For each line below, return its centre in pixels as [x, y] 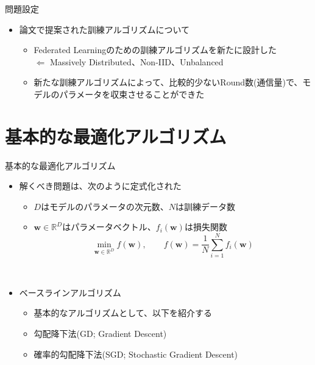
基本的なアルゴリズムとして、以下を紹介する [123, 313]
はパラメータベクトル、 [109, 227]
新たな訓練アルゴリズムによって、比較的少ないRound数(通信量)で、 [168, 82]
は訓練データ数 [206, 206]
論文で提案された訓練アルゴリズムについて [104, 29]
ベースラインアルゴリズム [70, 292]
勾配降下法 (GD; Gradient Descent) [100, 333]
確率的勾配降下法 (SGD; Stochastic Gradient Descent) [136, 354]
